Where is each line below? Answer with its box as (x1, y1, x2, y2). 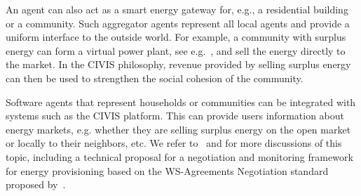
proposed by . (6, 177, 66, 192)
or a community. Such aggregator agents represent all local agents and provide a (6, 15, 350, 30)
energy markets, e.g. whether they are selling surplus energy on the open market (6, 122, 351, 136)
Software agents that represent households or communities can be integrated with (6, 94, 356, 109)
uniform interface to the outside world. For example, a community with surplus (6, 30, 346, 44)
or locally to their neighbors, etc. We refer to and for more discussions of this (6, 136, 342, 150)
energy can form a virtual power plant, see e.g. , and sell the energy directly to (6, 43, 346, 58)
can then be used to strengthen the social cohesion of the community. (6, 70, 304, 85)
